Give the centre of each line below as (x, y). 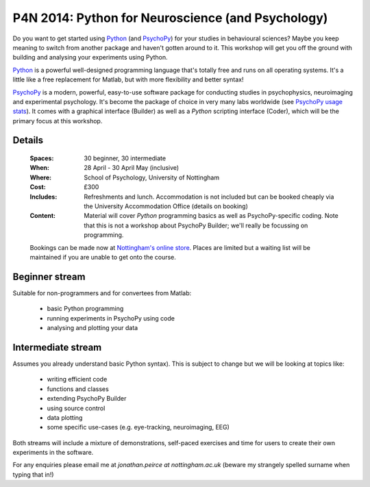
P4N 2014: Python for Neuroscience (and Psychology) (170, 18)
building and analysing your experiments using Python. (90, 58)
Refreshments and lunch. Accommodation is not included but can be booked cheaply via (209, 197)
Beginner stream (49, 276)
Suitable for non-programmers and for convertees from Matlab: (102, 293)
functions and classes (78, 389)
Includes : (44, 197)
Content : (43, 216)
